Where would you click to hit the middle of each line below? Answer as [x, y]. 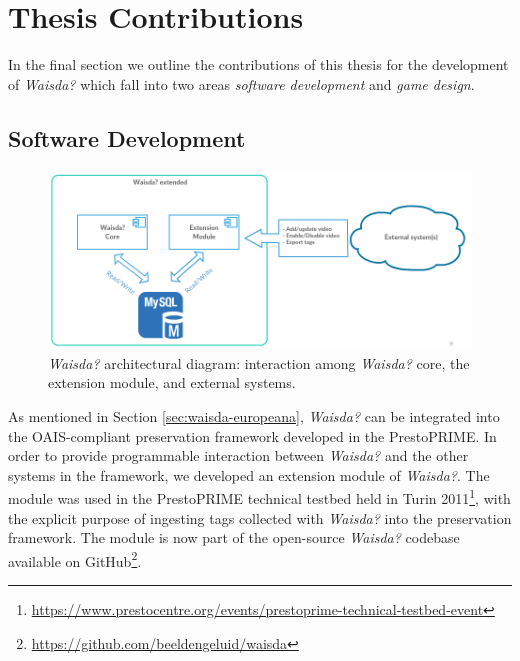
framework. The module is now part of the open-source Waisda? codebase [234, 537]
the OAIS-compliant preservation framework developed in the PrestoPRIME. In [252, 435]
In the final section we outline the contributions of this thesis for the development [258, 64]
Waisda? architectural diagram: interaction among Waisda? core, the [259, 362]
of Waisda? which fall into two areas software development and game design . [241, 83]
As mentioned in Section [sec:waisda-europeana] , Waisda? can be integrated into [254, 415]
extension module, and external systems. [172, 382]
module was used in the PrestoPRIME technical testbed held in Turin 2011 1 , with [259, 496]
